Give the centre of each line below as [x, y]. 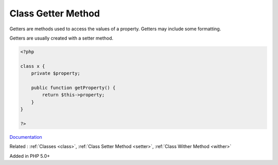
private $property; [56, 74]
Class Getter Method [55, 13]
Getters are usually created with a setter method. [61, 38]
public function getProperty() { [73, 88]
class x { [33, 66]
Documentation [26, 137]
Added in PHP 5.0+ [30, 156]
